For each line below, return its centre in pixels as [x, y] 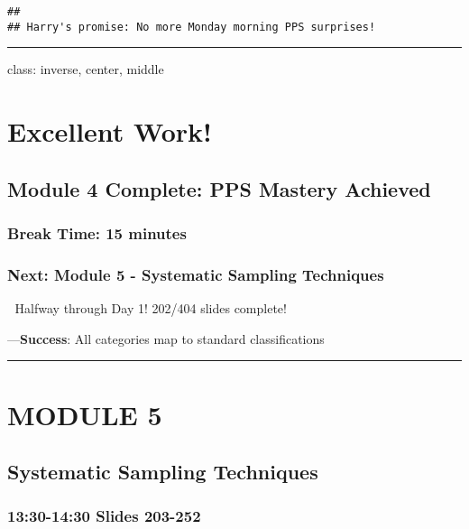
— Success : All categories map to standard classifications [166, 338]
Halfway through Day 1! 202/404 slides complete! [151, 308]
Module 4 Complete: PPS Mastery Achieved [219, 188]
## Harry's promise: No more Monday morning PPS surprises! [192, 27]
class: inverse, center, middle [86, 69]
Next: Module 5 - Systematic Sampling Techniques [196, 274]
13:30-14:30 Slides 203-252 [104, 516]
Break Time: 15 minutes [97, 232]
